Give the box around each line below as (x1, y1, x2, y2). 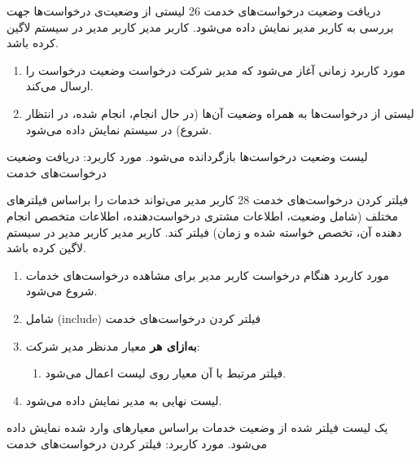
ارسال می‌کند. (25, 77, 94, 94)
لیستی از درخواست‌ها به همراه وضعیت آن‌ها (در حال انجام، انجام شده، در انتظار (25, 104, 414, 121)
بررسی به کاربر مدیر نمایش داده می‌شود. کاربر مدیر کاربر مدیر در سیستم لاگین (7, 18, 394, 35)
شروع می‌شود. (25, 282, 98, 299)
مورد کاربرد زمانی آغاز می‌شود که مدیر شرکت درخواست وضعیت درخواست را (25, 61, 406, 78)
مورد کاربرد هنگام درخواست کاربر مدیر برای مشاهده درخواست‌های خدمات (25, 266, 389, 283)
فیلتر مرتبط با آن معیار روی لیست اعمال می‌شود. (45, 364, 287, 382)
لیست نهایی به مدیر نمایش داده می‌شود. (25, 391, 222, 408)
